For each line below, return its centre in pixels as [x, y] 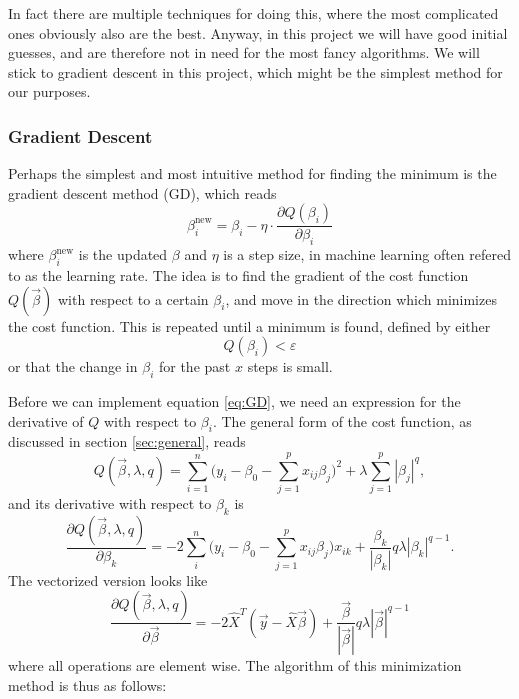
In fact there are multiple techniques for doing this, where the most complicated [253, 13]
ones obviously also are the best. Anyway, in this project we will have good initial [258, 32]
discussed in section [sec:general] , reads [127, 441]
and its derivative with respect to [110, 503]
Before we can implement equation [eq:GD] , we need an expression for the [234, 400]
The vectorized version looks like [108, 579]
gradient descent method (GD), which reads [142, 192]
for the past [194, 366]
